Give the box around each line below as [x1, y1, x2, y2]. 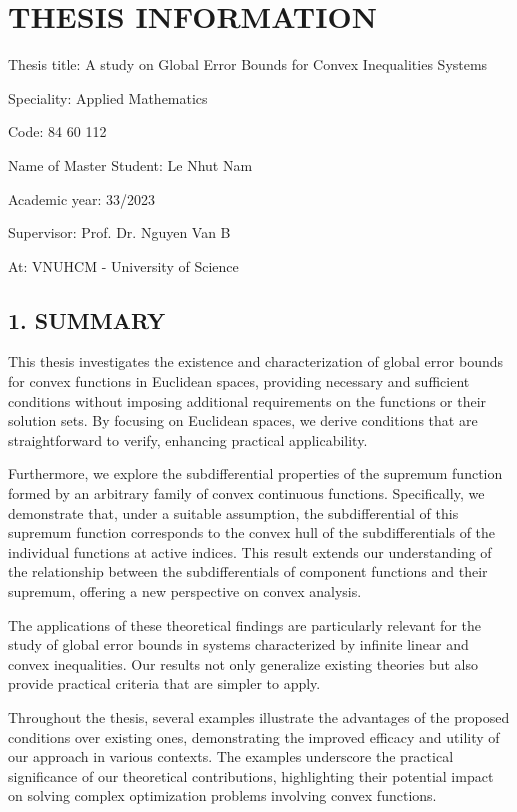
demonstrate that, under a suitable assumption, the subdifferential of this [8, 502, 459, 523]
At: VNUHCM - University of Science [8, 255, 239, 276]
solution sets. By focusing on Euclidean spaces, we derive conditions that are [8, 410, 478, 431]
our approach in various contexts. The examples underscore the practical [8, 746, 454, 767]
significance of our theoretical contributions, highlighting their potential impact [8, 765, 494, 786]
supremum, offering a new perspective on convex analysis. [8, 581, 362, 602]
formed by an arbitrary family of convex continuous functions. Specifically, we [8, 483, 485, 504]
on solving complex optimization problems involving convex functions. [8, 785, 437, 806]
